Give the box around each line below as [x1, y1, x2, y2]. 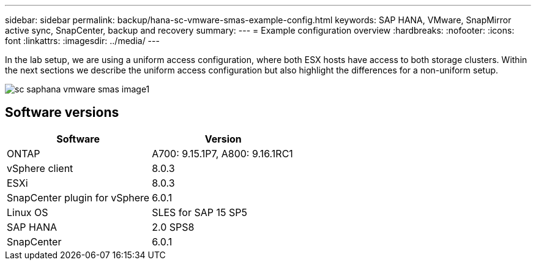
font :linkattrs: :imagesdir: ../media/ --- [5, 35, 160, 46]
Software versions [5, 105, 119, 121]
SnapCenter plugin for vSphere [7, 191, 150, 204]
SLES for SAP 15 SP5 [152, 206, 247, 218]
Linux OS [7, 206, 48, 218]
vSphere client [7, 162, 73, 174]
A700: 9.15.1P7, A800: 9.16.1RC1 [152, 147, 293, 160]
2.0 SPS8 [152, 220, 195, 233]
